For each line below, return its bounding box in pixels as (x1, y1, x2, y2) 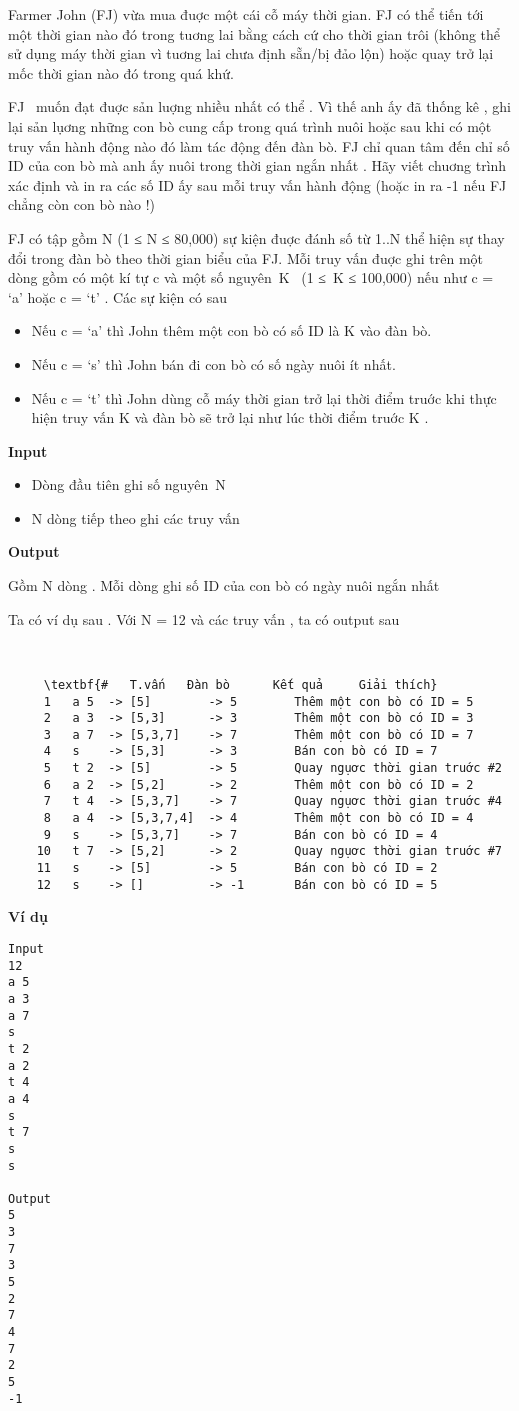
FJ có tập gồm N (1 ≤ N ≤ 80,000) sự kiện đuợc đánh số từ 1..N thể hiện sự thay (8, 227, 505, 248)
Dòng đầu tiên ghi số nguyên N (31, 474, 226, 495)
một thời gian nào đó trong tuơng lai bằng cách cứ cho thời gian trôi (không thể (8, 23, 501, 44)
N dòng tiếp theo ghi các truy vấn (31, 507, 240, 528)
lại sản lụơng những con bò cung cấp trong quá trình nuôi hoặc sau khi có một (8, 115, 492, 136)
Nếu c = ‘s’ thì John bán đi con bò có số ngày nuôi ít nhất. (31, 353, 396, 374)
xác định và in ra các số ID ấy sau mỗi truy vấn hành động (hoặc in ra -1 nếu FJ (8, 174, 507, 195)
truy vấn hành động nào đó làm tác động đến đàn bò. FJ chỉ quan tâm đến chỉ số (8, 135, 510, 156)
